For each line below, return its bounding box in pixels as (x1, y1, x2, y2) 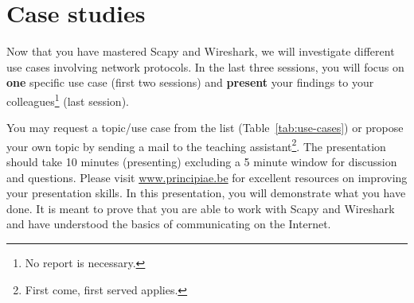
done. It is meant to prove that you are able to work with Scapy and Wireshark (6, 200, 395, 216)
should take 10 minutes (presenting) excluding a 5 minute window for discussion (6, 153, 397, 169)
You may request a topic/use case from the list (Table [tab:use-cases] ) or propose (6, 119, 404, 136)
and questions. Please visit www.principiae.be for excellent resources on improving (6, 169, 408, 185)
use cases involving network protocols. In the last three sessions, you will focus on (6, 58, 404, 75)
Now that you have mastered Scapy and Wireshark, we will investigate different (6, 43, 395, 60)
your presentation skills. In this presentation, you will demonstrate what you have (6, 185, 406, 201)
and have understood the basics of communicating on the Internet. (6, 216, 331, 232)
